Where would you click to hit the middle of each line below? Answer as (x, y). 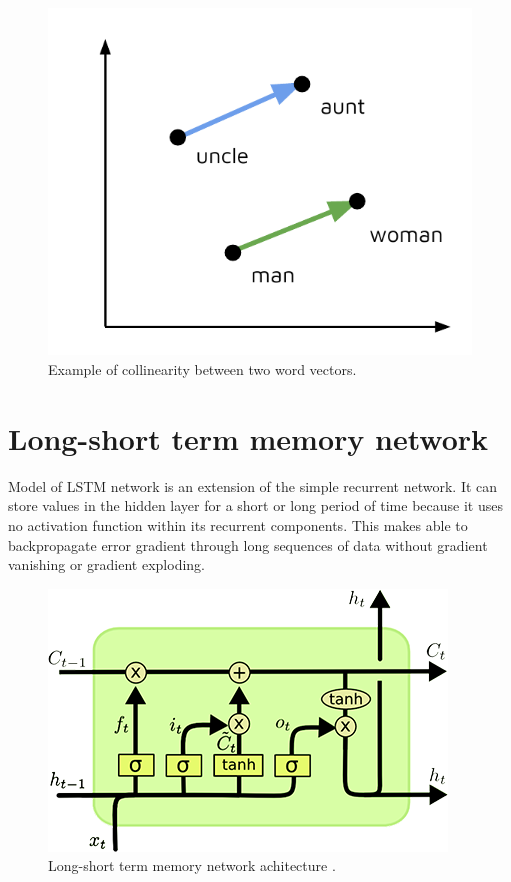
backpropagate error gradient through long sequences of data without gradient (248, 544)
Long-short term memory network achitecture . (192, 865)
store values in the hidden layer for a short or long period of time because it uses (255, 505)
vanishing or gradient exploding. (106, 564)
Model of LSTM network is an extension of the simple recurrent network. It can (253, 485)
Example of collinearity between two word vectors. (202, 369)
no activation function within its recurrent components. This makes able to (238, 524)
